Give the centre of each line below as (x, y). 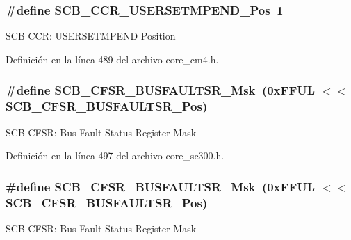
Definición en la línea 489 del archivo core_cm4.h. (112, 59)
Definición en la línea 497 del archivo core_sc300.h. (115, 155)
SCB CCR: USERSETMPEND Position (91, 36)
